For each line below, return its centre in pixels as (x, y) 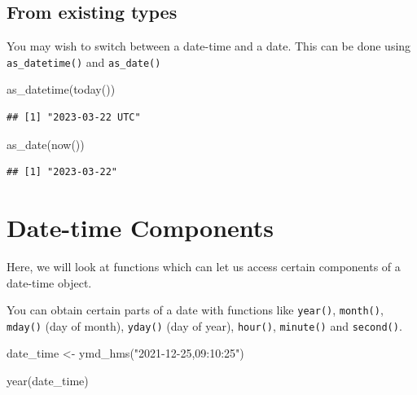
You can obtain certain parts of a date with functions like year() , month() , (195, 310)
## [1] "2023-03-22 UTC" (74, 118)
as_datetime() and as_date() (84, 61)
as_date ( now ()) (46, 144)
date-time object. (49, 282)
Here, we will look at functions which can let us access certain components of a (204, 266)
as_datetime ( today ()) (61, 89)
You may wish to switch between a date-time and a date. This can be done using (209, 46)
